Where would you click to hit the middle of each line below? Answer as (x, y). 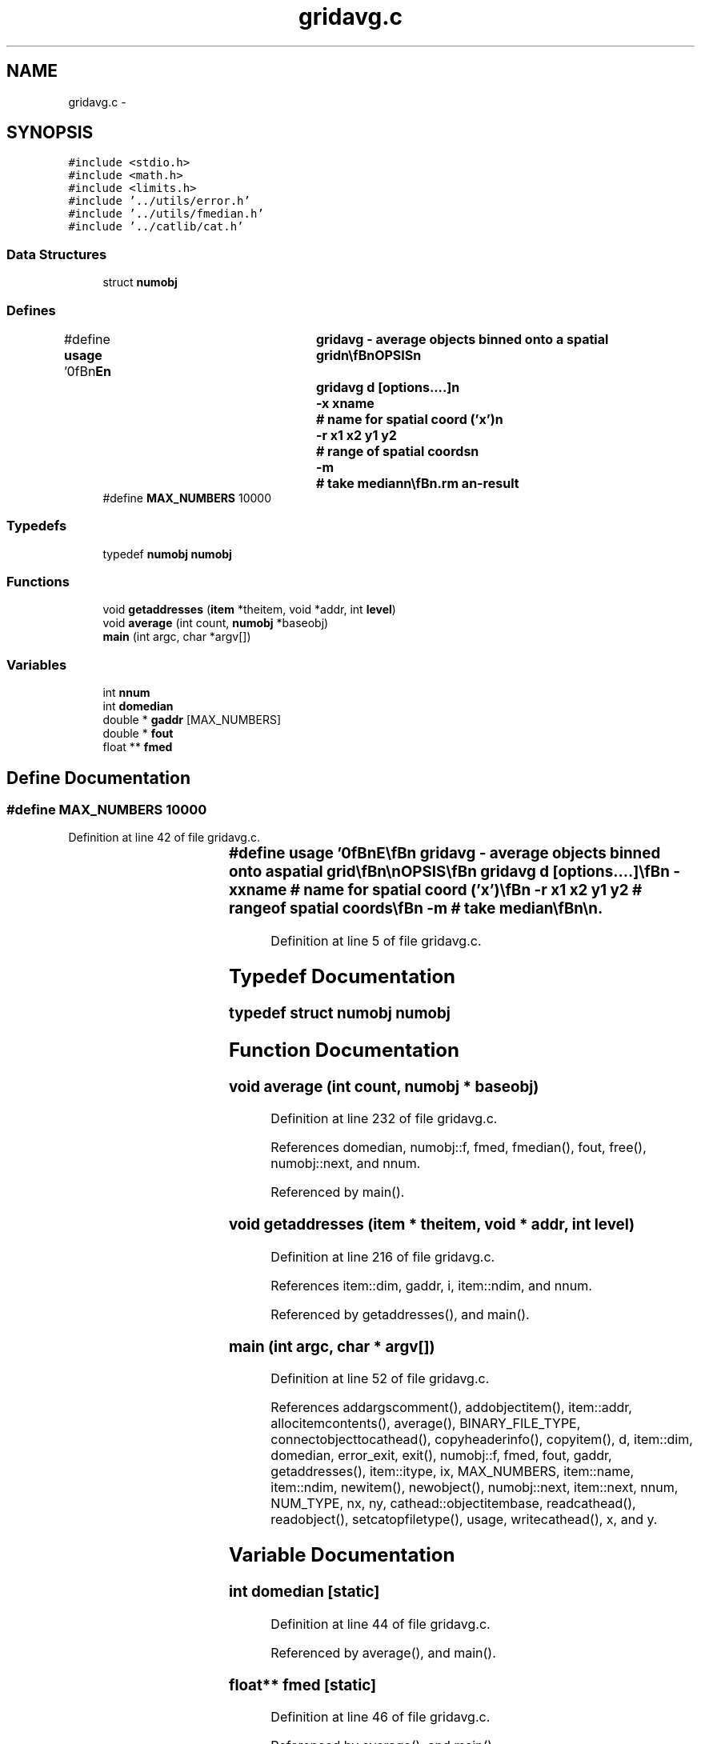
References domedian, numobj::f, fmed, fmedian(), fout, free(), (459, 1148)
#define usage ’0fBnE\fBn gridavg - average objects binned (445, 854)
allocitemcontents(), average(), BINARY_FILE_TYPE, (426, 1424)
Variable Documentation (342, 1555)
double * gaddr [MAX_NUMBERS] (192, 720)
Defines (31, 310)
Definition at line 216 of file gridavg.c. (383, 1256)
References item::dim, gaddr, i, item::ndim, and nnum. (431, 1285)
